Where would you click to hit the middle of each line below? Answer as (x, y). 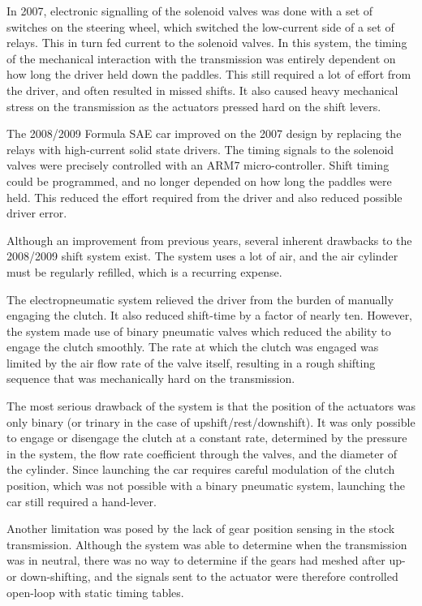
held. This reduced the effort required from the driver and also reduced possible (205, 197)
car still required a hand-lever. (82, 501)
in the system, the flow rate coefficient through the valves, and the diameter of (202, 453)
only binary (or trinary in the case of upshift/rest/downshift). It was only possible (211, 421)
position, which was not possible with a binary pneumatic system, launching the (206, 486)
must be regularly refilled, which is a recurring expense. (144, 271)
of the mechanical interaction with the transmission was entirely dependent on (201, 58)
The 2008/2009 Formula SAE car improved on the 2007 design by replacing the (204, 133)
